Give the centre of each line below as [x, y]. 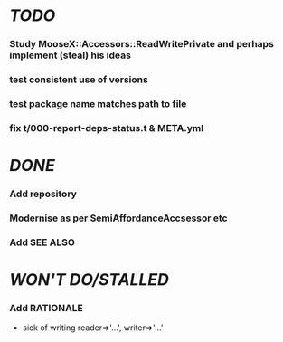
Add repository [43, 194]
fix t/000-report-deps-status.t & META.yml [107, 128]
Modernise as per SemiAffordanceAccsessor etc [118, 218]
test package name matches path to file [98, 103]
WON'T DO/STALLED [89, 280]
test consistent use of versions [79, 80]
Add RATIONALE [46, 308]
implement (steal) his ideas [70, 55]
